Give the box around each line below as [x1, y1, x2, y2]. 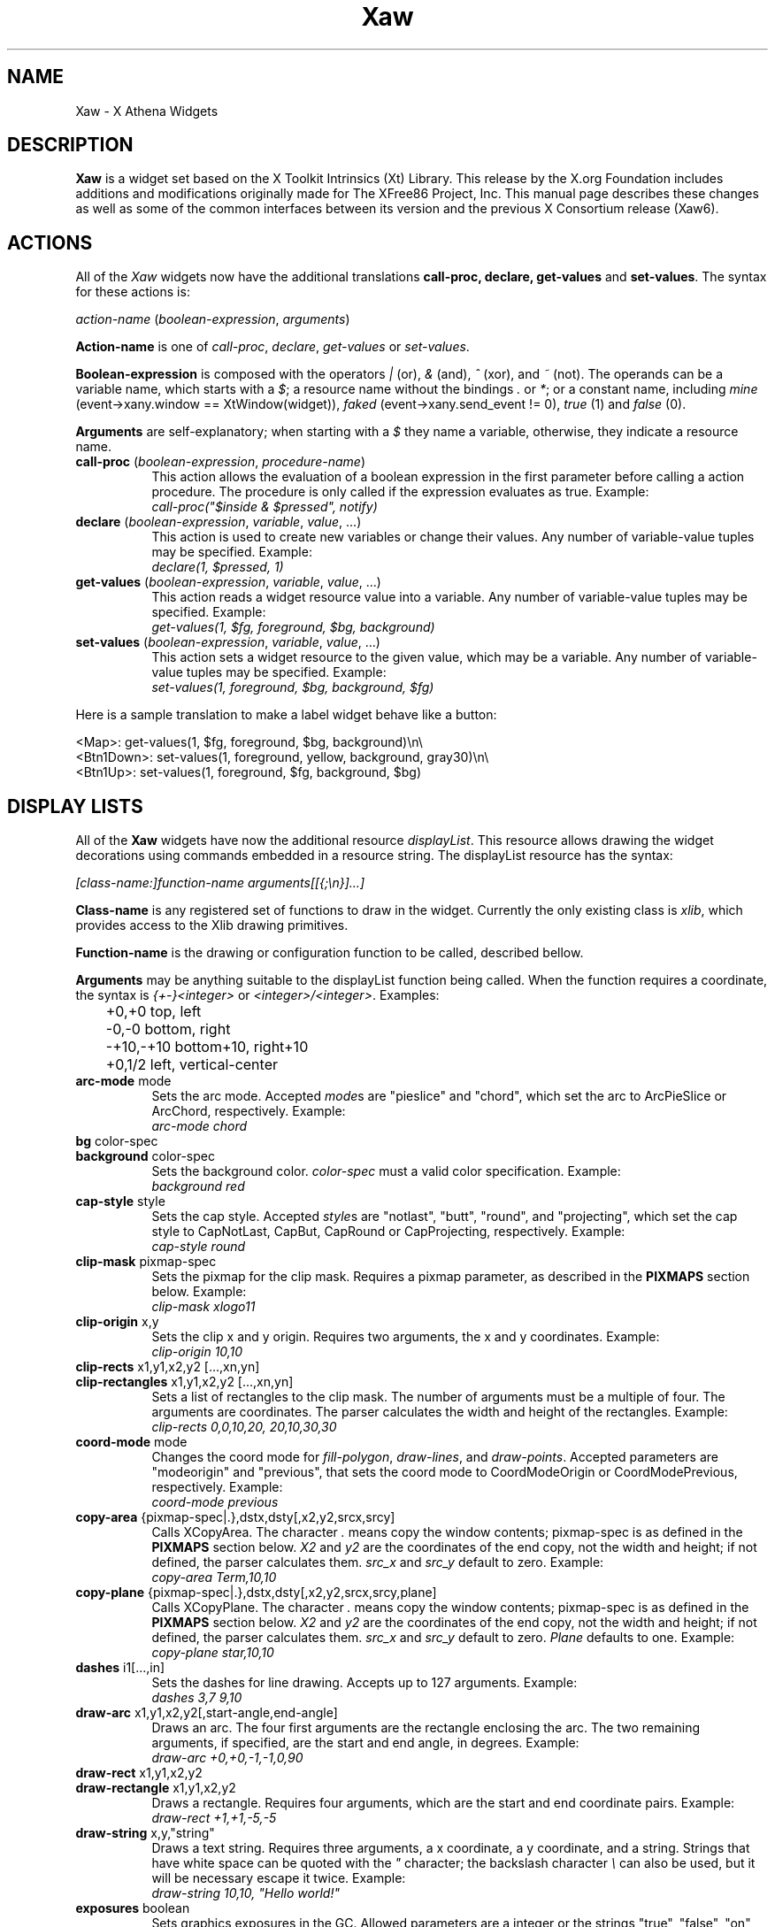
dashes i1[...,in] [75, 1660, 165, 1676]
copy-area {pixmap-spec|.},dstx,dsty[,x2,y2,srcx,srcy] [75, 1509, 395, 1525]
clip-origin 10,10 [151, 1344, 243, 1360]
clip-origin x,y [75, 1314, 159, 1330]
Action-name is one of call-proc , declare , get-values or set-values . [75, 339, 470, 355]
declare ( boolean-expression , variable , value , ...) [75, 514, 362, 530]
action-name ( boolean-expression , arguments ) [75, 311, 350, 327]
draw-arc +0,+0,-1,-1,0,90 [151, 1750, 303, 1766]
